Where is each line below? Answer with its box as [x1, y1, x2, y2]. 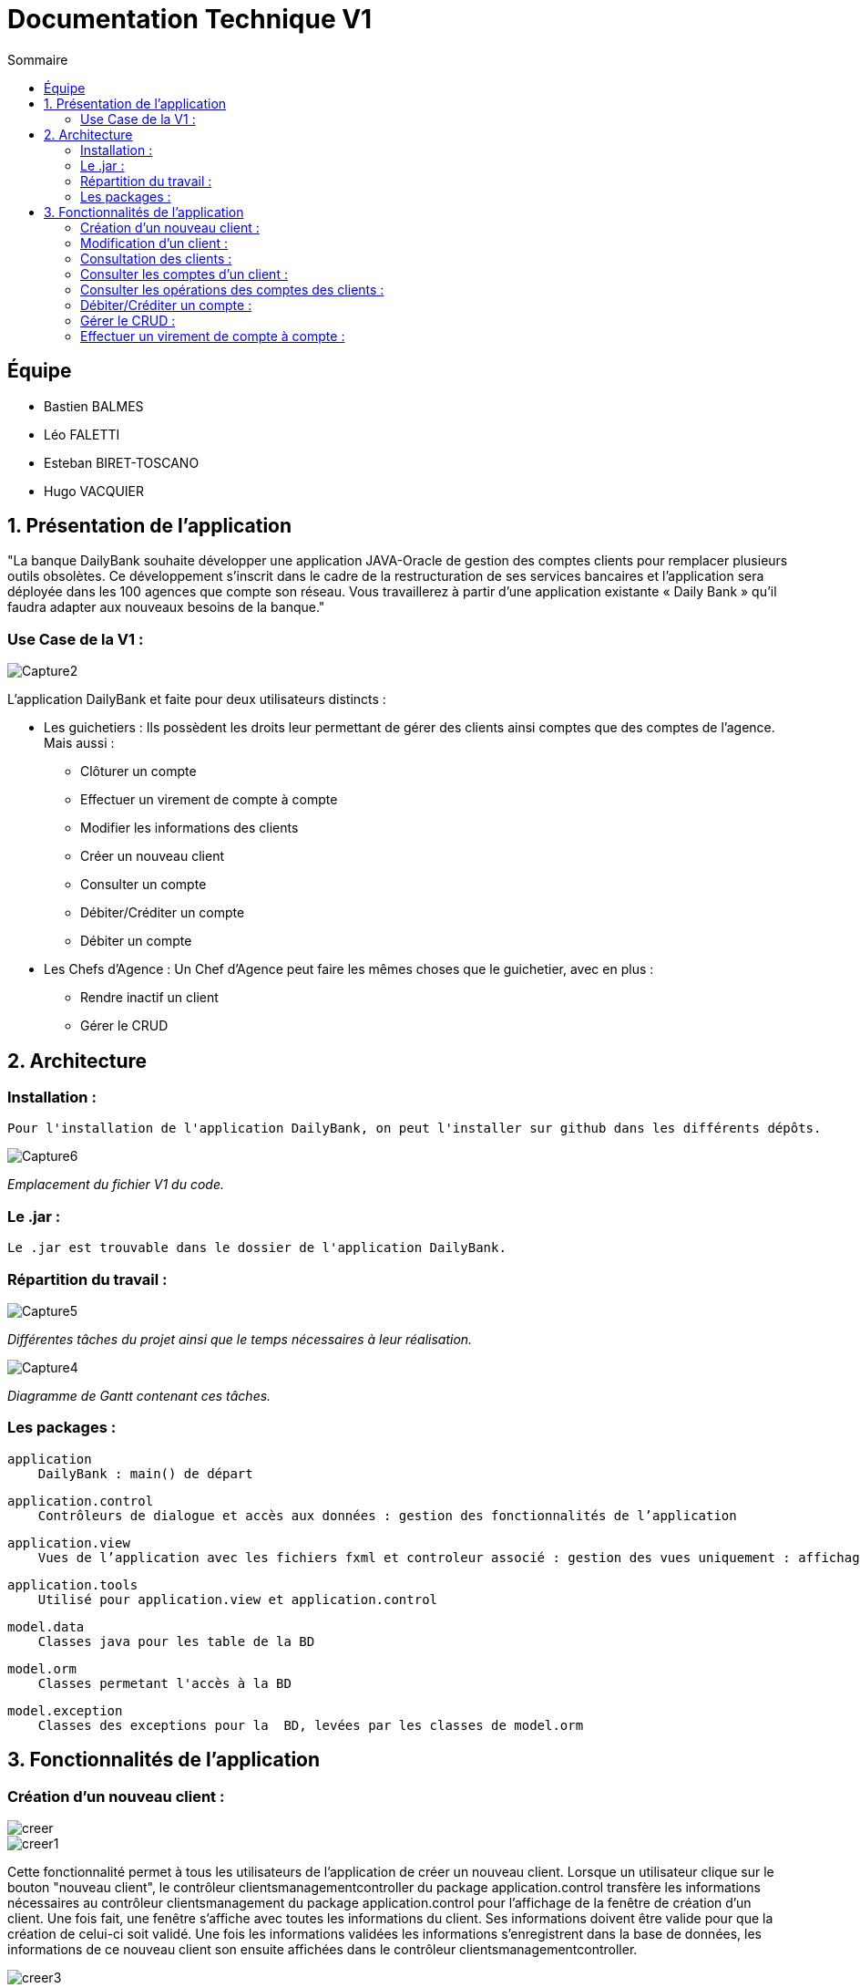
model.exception [7, 1703, 123, 1718]
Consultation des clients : [80, 250, 232, 266]
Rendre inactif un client [80, 989, 219, 1006]
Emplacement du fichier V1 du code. [7, 1176, 224, 1193]
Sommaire [7, 51, 68, 67]
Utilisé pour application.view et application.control [37, 1591, 438, 1607]
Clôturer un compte [80, 763, 197, 780]
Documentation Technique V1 [7, 4, 373, 35]
